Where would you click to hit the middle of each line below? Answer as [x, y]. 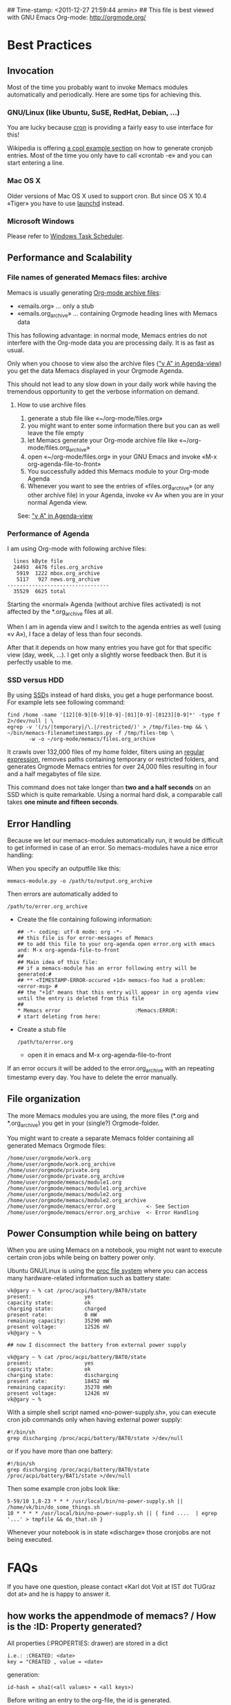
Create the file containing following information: [85, 919]
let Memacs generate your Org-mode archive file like [102, 441]
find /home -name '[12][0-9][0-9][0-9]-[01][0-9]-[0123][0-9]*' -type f [114, 715]
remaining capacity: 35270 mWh [60, 1387]
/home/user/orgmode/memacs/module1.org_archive [77, 1188]
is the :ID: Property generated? [75, 1627]
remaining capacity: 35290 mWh [60, 1321]
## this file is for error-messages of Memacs [85, 938]
